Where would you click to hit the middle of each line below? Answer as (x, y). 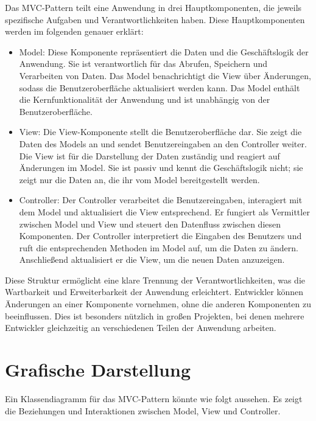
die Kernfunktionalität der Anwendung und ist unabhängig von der (145, 99)
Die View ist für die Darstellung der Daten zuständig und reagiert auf (149, 155)
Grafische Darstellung (98, 370)
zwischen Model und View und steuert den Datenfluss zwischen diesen (150, 224)
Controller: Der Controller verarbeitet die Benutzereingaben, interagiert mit (161, 200)
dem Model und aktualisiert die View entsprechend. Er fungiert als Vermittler (164, 211)
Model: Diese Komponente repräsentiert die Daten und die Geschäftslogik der (164, 51)
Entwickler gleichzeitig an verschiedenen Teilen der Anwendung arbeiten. (141, 328)
